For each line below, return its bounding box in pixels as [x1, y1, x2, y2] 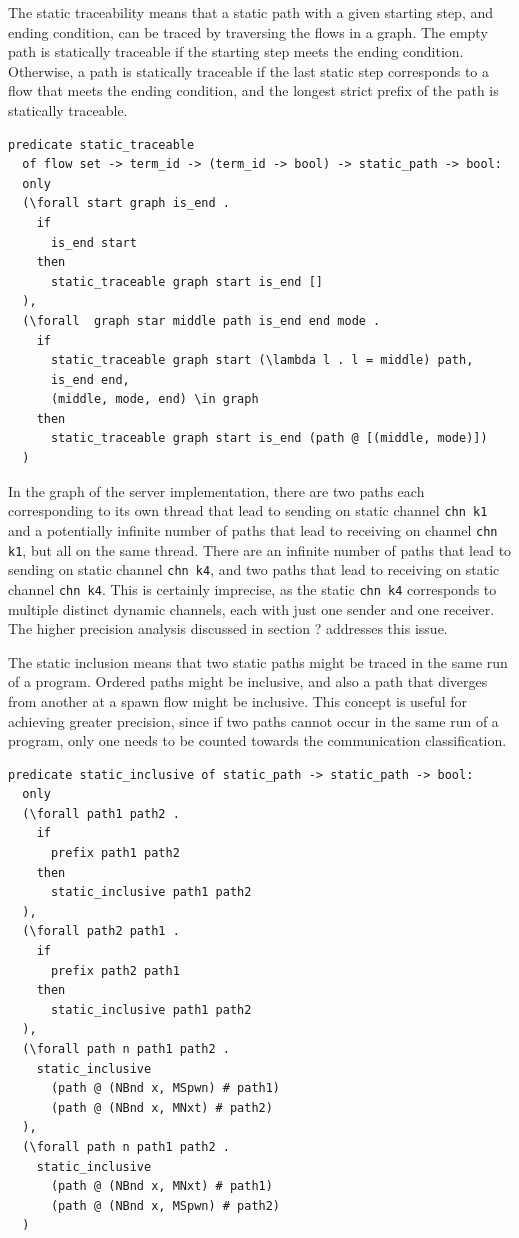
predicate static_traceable [8, 137, 195, 152]
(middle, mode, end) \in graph [50, 392, 259, 407]
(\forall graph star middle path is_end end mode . [22, 313, 381, 328]
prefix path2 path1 [50, 963, 180, 978]
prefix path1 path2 [50, 846, 180, 861]
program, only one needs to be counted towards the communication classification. [8, 730, 507, 751]
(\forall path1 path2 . [22, 806, 180, 821]
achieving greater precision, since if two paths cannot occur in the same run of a [8, 710, 499, 731]
